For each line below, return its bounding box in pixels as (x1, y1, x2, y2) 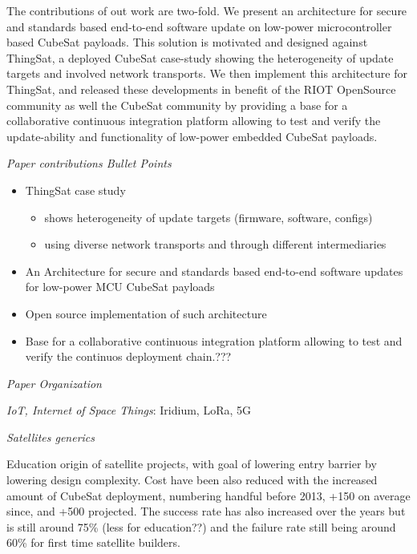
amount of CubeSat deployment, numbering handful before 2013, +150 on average (6, 487, 411, 503)
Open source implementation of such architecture (25, 305, 267, 321)
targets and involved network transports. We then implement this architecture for (6, 65, 407, 82)
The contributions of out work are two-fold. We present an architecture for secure (6, 2, 407, 18)
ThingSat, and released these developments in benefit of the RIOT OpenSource (6, 80, 396, 97)
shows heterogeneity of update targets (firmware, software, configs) (44, 208, 373, 225)
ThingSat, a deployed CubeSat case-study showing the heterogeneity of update (6, 49, 394, 66)
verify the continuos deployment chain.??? (25, 348, 232, 365)
